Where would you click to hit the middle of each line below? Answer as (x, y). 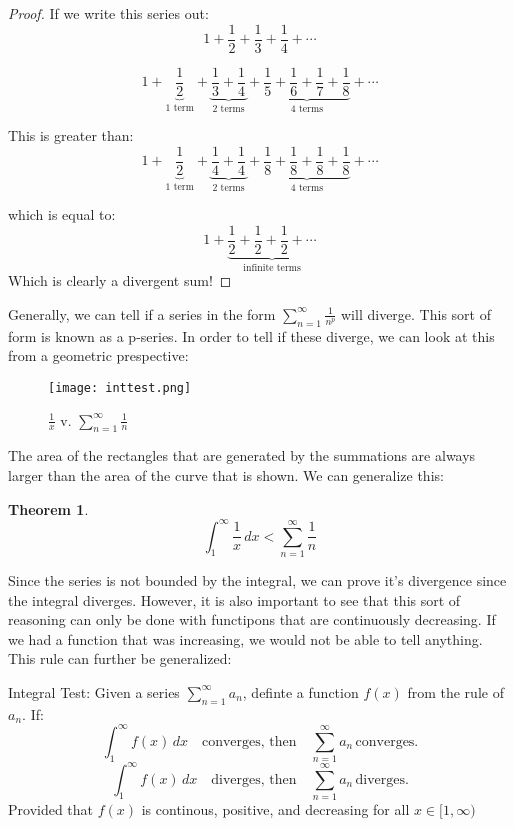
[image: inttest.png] (120, 387)
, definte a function (300, 691)
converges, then (249, 741)
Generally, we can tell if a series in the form (142, 313)
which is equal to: (62, 214)
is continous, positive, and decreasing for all (275, 809)
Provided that (51, 809)
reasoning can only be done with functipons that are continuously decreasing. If (252, 619)
